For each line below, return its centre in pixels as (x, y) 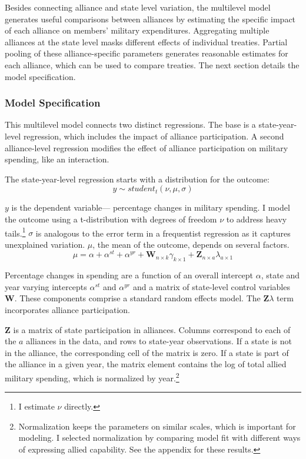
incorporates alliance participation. (67, 310)
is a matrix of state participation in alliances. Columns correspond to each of (152, 329)
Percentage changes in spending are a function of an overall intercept (129, 275)
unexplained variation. (45, 244)
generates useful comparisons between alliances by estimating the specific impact (150, 19)
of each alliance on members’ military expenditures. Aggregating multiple (137, 30)
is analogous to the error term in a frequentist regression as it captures (163, 233)
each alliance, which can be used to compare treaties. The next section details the (152, 64)
